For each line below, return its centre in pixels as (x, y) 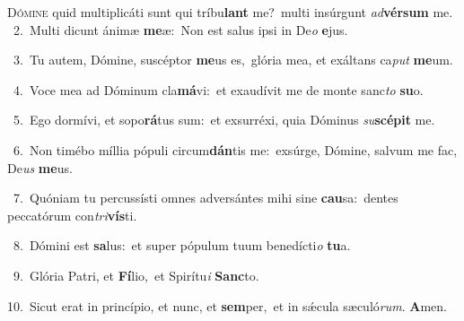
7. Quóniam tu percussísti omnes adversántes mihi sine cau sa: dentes (206, 198)
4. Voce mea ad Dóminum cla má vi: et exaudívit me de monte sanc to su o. (218, 89)
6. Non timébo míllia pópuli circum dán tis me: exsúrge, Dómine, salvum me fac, (235, 149)
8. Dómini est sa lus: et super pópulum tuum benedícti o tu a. (182, 245)
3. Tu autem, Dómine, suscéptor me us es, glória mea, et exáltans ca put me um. (233, 60)
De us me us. (40, 167)
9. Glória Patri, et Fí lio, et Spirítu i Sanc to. (136, 275)
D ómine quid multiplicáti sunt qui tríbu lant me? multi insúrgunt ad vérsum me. (230, 12)
